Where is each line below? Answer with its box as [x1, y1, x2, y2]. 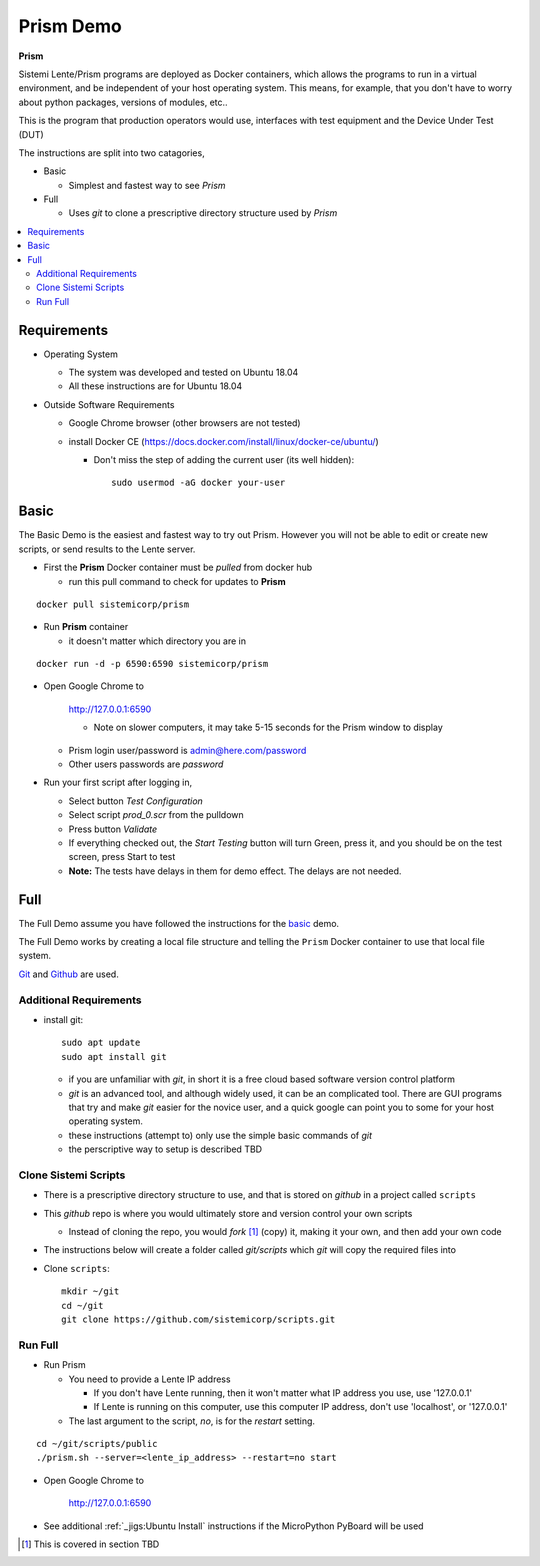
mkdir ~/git [61, 1286, 120, 1297]
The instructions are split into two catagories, [18, 146, 205, 159]
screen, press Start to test [68, 851, 176, 863]
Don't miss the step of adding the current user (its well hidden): [93, 454, 355, 466]
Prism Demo [18, 15, 122, 37]
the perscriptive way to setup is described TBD [68, 1143, 263, 1155]
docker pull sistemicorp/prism [36, 598, 190, 610]
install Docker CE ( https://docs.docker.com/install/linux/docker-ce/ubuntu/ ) [68, 435, 379, 447]
